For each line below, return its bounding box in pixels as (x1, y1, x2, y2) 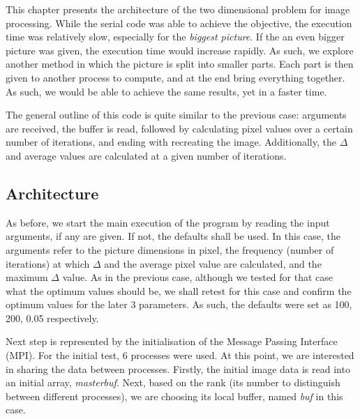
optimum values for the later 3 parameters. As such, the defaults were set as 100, (6, 297, 352, 312)
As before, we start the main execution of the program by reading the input (6, 215, 330, 229)
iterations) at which (6, 256, 90, 271)
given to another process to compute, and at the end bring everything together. (6, 70, 345, 84)
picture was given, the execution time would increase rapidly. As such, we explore (6, 43, 354, 57)
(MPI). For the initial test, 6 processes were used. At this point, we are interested (6, 348, 354, 363)
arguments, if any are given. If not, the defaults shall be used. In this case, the (6, 229, 341, 243)
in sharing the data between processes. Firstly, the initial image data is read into (6, 361, 350, 376)
